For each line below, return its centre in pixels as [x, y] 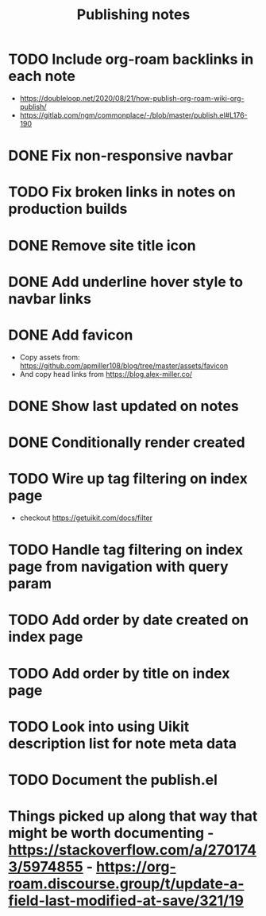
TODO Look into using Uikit [99, 726]
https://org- [136, 867]
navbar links [50, 299]
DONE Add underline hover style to [126, 282]
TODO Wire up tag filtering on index [128, 479]
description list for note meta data [122, 743]
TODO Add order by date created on [129, 620]
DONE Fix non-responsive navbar [121, 156]
